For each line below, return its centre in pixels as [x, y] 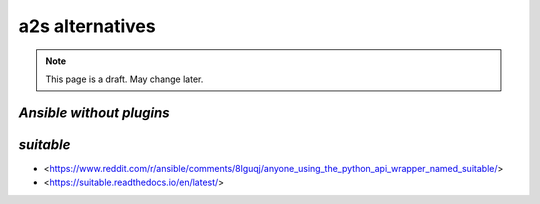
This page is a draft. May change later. [124, 79]
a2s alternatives [87, 26]
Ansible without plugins [94, 112]
